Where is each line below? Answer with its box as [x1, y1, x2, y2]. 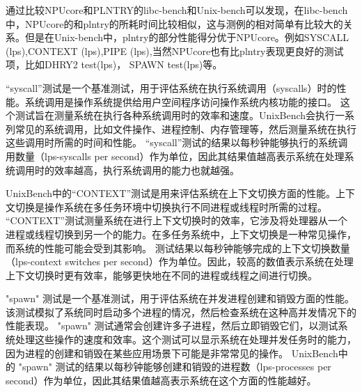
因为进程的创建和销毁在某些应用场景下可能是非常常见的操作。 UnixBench [6, 345, 338, 360]
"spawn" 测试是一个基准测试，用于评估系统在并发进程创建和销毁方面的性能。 [6, 291, 354, 306]
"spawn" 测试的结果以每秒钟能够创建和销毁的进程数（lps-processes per [18, 359, 331, 374]
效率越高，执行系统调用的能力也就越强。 [54, 162, 239, 177]
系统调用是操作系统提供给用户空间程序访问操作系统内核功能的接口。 [24, 94, 337, 109]
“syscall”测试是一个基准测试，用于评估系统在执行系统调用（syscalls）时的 [6, 80, 337, 95]
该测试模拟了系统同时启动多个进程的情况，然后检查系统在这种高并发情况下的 [6, 304, 356, 319]
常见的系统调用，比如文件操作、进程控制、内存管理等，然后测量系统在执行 [15, 121, 356, 136]
